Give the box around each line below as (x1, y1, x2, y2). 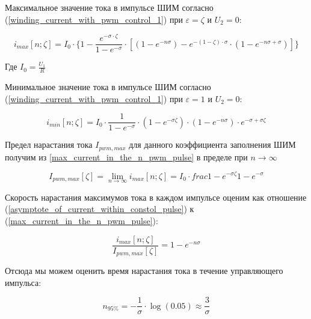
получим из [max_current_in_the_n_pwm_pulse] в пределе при (5, 150, 248, 163)
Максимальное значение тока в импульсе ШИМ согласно (5, 1, 214, 13)
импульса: (5, 276, 42, 288)
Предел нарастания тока (5, 138, 93, 151)
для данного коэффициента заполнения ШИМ (129, 138, 296, 151)
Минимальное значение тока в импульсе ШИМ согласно (5, 81, 211, 93)
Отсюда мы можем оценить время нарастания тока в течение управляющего (5, 264, 283, 277)
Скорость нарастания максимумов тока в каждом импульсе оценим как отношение (5, 190, 307, 203)
